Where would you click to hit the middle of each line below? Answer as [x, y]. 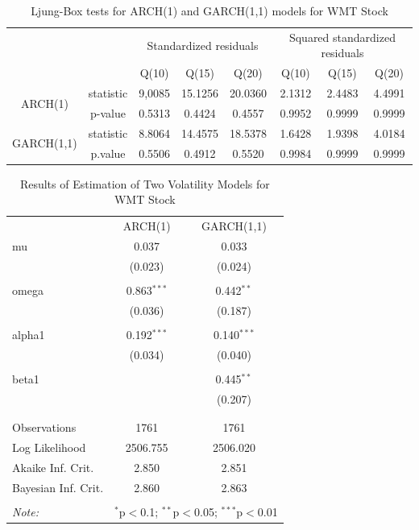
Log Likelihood [49, 447]
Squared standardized [342, 37]
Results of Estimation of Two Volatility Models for [145, 183]
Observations [44, 427]
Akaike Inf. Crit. [53, 467]
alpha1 [29, 334]
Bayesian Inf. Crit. [58, 487]
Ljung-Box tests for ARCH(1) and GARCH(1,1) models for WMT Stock [209, 10]
